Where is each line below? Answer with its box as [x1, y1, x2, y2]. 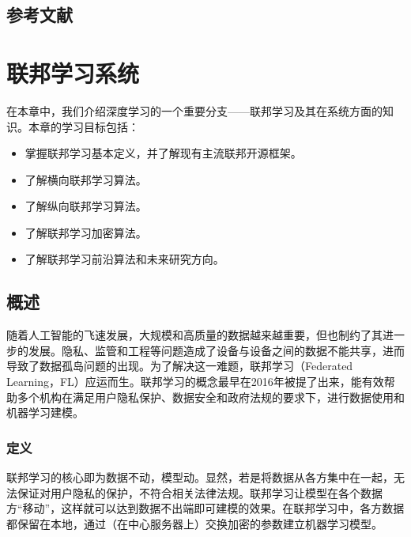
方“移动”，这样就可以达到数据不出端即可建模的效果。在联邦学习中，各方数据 [6, 500, 405, 516]
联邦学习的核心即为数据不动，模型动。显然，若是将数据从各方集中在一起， [6, 469, 394, 486]
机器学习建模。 [6, 404, 84, 421]
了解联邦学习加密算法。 [25, 224, 147, 240]
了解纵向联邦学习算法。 [25, 198, 147, 214]
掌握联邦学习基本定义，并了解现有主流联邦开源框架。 [25, 145, 302, 161]
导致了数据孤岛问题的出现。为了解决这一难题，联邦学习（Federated [6, 357, 353, 374]
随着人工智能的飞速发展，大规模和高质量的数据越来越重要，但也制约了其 [6, 327, 383, 343]
